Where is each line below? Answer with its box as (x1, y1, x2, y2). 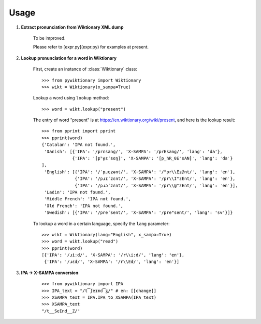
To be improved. (33, 35, 66, 41)
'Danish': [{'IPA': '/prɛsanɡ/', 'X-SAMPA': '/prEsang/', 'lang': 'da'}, (44, 148, 223, 154)
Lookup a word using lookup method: (33, 95, 109, 101)
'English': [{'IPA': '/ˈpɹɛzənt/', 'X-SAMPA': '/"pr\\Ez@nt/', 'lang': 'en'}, (44, 169, 235, 175)
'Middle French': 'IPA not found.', (44, 196, 131, 202)
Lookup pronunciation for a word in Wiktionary (21, 55, 117, 61)
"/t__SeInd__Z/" (42, 308, 80, 314)
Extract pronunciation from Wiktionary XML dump (21, 24, 124, 30)
